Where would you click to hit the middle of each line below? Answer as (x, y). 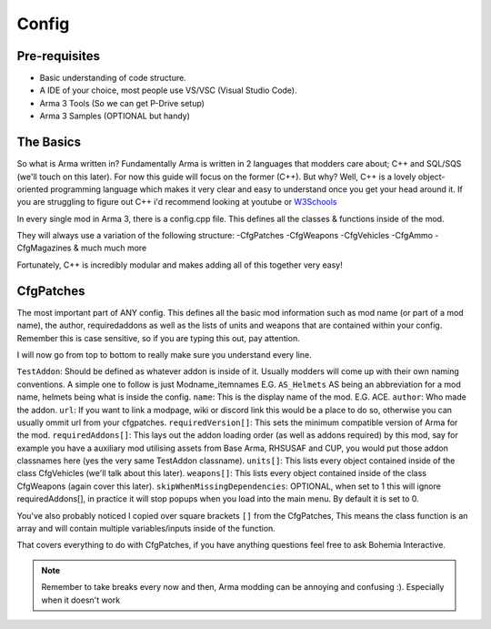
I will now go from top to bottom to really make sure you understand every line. (165, 354)
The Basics (49, 142)
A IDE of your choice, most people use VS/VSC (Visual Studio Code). (168, 90)
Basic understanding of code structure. (113, 78)
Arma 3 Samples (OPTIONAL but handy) (115, 116)
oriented (33, 189)
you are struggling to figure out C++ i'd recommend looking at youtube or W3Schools (177, 202)
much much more (114, 248)
